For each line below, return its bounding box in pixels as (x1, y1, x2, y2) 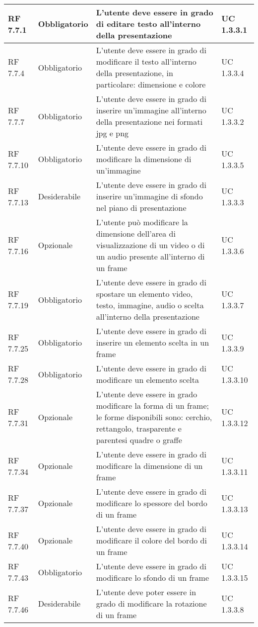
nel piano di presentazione (96, 202, 187, 213)
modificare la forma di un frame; (96, 400, 209, 411)
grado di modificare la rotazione (96, 598, 207, 609)
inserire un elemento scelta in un (96, 337, 209, 348)
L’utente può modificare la (96, 216, 188, 228)
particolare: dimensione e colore (96, 79, 206, 90)
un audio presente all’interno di (96, 251, 205, 262)
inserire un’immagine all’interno (96, 104, 206, 116)
